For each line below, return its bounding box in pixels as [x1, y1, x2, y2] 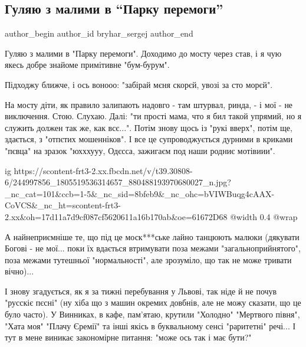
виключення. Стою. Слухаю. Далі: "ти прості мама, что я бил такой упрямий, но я [5, 110, 302, 122]
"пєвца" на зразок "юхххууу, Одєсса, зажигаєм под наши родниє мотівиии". [5, 144, 275, 156]
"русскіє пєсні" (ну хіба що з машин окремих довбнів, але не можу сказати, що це [5, 296, 301, 309]
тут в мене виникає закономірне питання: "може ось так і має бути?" [5, 331, 252, 343]
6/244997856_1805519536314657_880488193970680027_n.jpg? [5, 176, 231, 188]
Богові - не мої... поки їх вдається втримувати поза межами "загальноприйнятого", [5, 242, 301, 254]
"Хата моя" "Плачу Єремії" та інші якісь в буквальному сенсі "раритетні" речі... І [5, 319, 296, 332]
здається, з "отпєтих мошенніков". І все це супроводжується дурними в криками [5, 133, 293, 145]
